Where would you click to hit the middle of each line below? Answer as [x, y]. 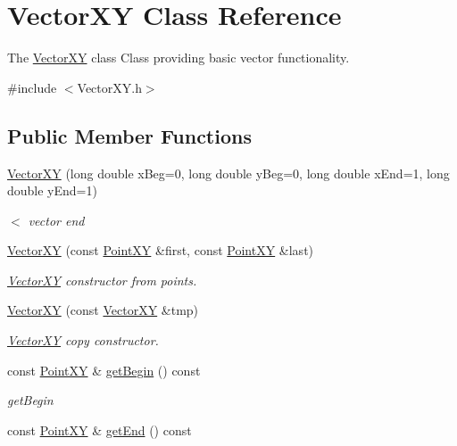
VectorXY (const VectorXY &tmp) [103, 310]
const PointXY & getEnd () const [100, 429]
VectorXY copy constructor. [83, 340]
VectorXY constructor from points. [102, 280]
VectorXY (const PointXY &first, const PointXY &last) [161, 250]
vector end [56, 220]
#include [32, 87]
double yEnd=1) [52, 190]
